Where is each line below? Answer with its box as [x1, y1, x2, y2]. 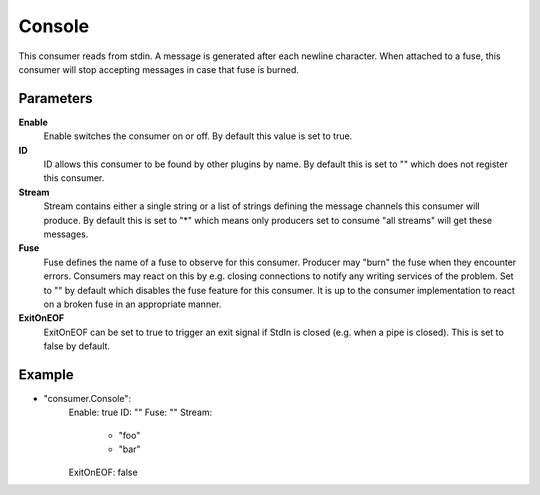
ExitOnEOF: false [68, 466, 139, 478]
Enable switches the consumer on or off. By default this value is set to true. [43, 130, 353, 142]
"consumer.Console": [43, 393, 132, 404]
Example [18, 366, 74, 383]
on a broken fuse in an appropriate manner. [43, 298, 222, 310]
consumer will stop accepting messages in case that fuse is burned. [18, 63, 300, 75]
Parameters [18, 90, 93, 107]
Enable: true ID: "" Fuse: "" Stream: [68, 406, 213, 419]
